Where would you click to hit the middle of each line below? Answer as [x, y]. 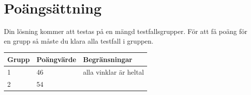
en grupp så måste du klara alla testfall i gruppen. [79, 40]
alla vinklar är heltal [113, 71]
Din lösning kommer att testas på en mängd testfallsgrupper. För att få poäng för [126, 31]
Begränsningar [108, 59]
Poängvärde [56, 59]
